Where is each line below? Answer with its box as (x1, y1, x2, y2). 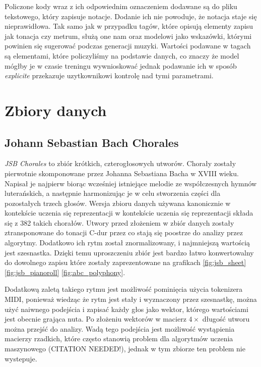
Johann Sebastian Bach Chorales (5, 134, 179, 150)
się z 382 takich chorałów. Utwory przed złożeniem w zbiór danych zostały (5, 217, 234, 228)
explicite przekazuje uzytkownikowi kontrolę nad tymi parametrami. (5, 70, 214, 81)
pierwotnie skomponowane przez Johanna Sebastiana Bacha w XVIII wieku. (5, 168, 239, 178)
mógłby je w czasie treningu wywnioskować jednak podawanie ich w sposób (5, 60, 237, 71)
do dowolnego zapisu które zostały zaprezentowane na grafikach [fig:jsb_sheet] (5, 257, 246, 268)
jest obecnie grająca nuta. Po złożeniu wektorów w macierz (5, 313, 186, 324)
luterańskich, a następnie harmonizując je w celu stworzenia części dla (5, 188, 221, 198)
